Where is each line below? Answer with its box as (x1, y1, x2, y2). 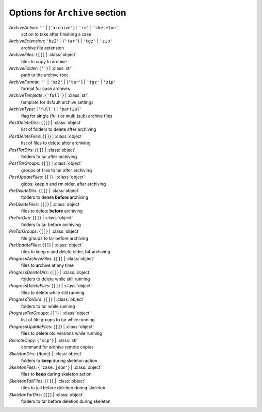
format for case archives (21, 86, 70, 92)
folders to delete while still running (21, 276, 90, 282)
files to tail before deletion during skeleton (21, 385, 106, 391)
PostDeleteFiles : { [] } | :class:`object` (9, 133, 83, 139)
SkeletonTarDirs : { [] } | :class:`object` (9, 392, 84, 397)
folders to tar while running (21, 303, 75, 309)
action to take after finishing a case (21, 31, 92, 37)
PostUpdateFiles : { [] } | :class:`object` (9, 174, 85, 180)
